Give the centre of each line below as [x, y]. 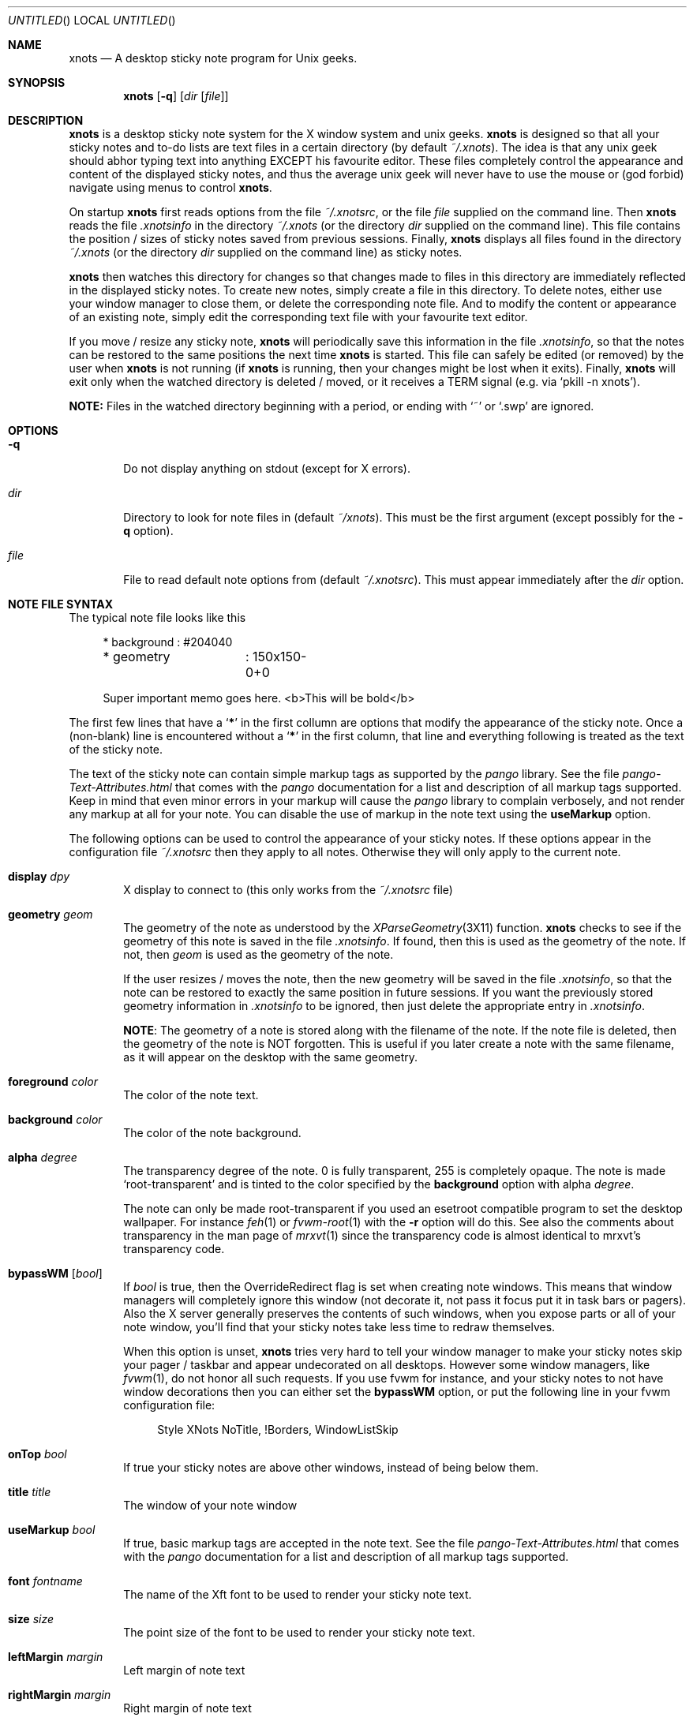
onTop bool [37, 1454]
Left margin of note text [184, 1670]
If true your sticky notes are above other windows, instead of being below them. [331, 1467]
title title [30, 1492]
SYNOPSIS [37, 82]
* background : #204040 [168, 642]
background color [55, 1119]
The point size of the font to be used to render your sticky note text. [299, 1632]
